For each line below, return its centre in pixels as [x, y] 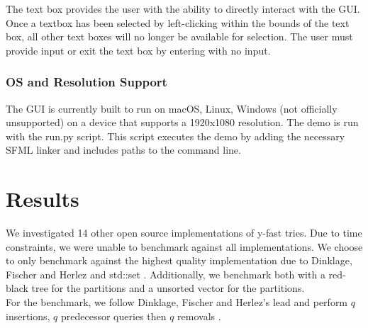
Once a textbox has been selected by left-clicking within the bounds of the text [178, 22]
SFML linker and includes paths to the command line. [123, 150]
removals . [199, 316]
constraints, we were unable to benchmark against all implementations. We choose [184, 246]
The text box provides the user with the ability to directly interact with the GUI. [183, 9]
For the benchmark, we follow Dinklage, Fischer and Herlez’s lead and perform [177, 302]
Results [43, 199]
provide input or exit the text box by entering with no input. [138, 50]
